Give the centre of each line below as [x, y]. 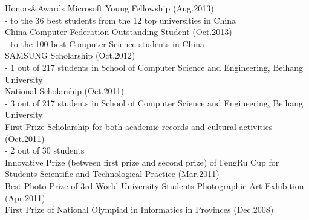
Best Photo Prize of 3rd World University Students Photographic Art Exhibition [154, 185]
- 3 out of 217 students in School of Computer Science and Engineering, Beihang [154, 102]
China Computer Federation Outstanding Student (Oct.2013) [119, 32]
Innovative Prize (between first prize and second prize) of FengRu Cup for [142, 162]
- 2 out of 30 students [45, 150]
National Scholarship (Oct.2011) [64, 91]
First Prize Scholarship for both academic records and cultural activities [139, 126]
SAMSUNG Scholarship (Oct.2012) [70, 55]
